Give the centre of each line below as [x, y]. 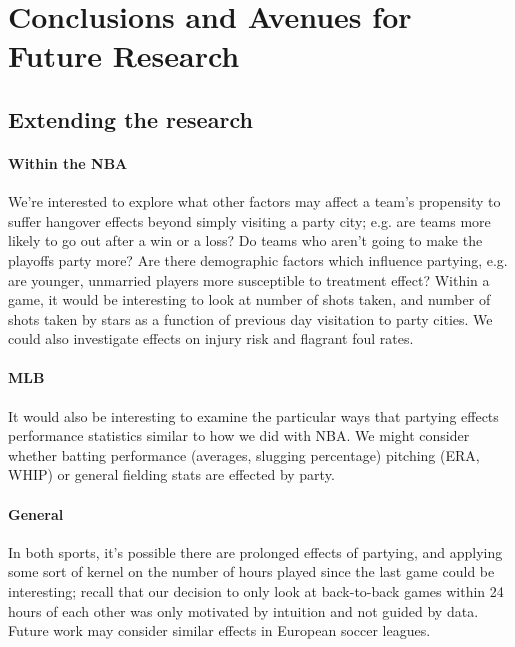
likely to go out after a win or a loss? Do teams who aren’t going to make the [245, 240]
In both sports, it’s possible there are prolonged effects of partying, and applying [255, 551]
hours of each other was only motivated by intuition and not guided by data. [243, 610]
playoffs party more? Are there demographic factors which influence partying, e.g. [258, 259]
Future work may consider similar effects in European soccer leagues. [219, 630]
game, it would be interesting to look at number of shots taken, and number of [249, 299]
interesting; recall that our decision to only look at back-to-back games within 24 [256, 591]
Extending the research [130, 118]
